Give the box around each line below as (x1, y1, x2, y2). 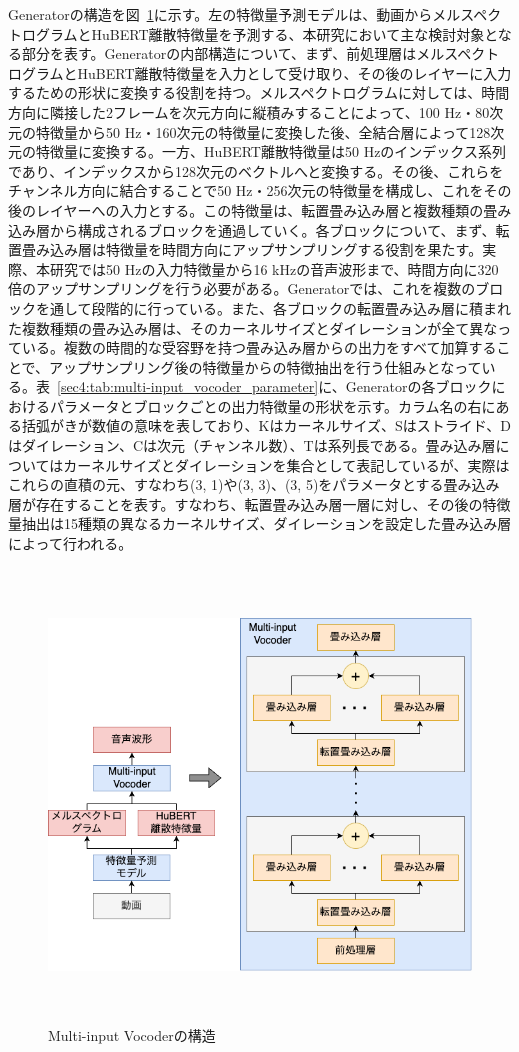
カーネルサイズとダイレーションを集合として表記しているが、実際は (63, 454, 510, 475)
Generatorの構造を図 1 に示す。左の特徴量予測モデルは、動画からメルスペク (8, 4, 502, 24)
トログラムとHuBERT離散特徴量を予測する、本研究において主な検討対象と (8, 23, 498, 44)
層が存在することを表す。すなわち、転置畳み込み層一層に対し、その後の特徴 (8, 493, 511, 514)
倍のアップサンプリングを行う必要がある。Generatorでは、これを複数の (8, 278, 476, 299)
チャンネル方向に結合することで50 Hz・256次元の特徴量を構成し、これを (8, 180, 484, 201)
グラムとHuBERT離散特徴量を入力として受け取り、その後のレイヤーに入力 (21, 62, 512, 83)
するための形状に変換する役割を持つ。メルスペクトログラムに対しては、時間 (8, 82, 510, 103)
